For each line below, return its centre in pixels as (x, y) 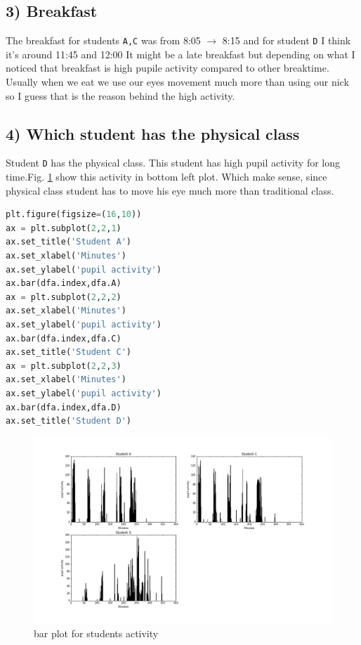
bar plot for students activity (96, 633)
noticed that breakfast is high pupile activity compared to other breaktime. (168, 68)
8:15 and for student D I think (287, 40)
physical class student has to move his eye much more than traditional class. (170, 190)
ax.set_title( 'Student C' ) (68, 352)
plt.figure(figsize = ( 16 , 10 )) (74, 215)
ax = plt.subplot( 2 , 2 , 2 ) (64, 297)
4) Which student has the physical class (153, 133)
